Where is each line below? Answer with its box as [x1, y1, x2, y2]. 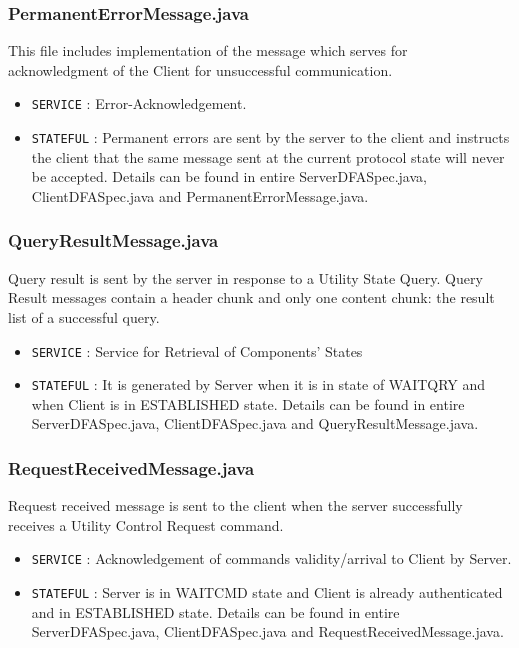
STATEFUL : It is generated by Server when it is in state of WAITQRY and [31, 374, 486, 395]
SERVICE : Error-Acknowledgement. [31, 93, 247, 114]
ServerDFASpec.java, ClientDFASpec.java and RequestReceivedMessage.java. [31, 621, 504, 642]
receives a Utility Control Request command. [8, 514, 284, 535]
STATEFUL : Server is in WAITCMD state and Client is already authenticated [31, 582, 503, 603]
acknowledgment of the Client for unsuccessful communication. [8, 59, 393, 80]
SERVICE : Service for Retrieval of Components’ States [31, 340, 363, 361]
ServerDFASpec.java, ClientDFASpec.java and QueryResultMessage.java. [31, 413, 479, 434]
